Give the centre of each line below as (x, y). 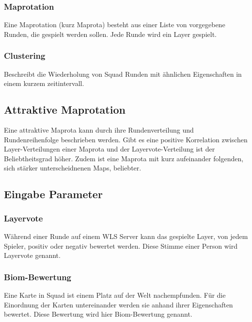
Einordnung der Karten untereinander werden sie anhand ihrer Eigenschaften (118, 304)
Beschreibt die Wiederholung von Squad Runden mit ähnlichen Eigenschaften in (123, 74)
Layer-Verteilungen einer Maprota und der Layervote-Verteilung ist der (110, 149)
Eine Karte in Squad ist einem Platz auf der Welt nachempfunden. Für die (115, 295)
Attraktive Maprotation (65, 110)
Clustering (25, 56)
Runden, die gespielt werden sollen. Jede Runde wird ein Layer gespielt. (110, 34)
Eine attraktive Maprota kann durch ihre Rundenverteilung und (99, 130)
